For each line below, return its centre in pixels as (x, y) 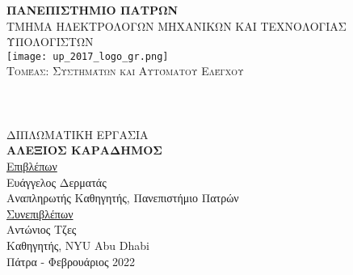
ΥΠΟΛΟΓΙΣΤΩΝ (50, 42)
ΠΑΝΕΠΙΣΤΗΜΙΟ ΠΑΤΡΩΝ (92, 10)
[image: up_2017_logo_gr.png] (88, 56)
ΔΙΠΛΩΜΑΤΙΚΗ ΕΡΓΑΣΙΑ (78, 134)
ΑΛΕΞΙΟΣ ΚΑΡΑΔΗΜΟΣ (84, 150)
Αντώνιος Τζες (42, 229)
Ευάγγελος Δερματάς (57, 182)
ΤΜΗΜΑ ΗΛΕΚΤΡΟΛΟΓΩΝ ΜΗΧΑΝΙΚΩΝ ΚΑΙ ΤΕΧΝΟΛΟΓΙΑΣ (176, 25)
